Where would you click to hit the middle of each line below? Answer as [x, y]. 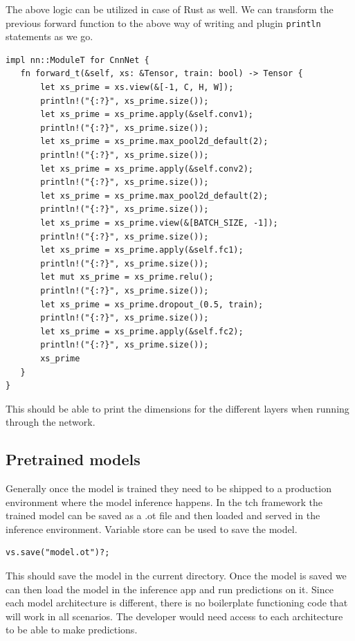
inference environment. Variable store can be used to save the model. [152, 529]
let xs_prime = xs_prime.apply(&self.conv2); [147, 169]
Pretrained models [73, 459]
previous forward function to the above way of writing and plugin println [163, 22]
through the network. [51, 422]
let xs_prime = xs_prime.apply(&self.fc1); [142, 250]
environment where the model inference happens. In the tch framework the [164, 502]
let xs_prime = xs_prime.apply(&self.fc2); [142, 331]
